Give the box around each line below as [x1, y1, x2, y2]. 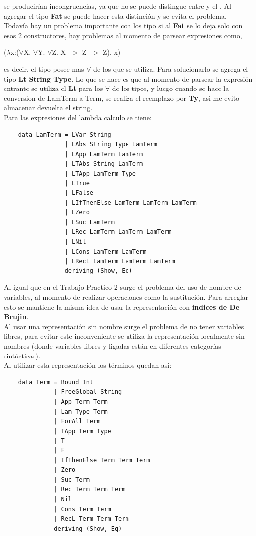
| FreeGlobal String [54, 388, 122, 396]
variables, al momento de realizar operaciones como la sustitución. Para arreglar [4, 292, 249, 302]
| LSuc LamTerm [64, 218, 115, 226]
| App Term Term [54, 398, 108, 405]
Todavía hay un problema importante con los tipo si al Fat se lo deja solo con [4, 20, 243, 31]
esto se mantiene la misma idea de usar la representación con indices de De [4, 301, 240, 312]
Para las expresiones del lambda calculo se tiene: [4, 112, 152, 122]
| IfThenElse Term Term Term [54, 456, 150, 464]
